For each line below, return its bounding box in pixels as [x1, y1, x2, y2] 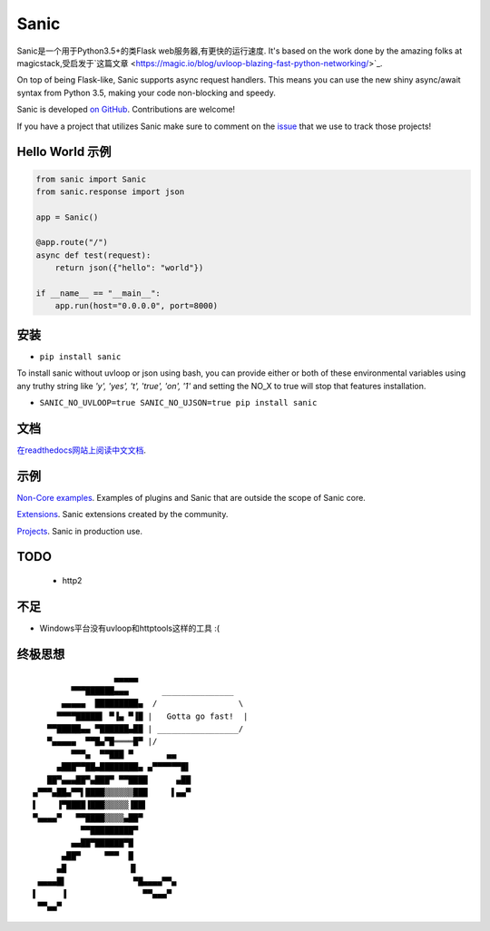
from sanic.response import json [35, 186, 185, 197]
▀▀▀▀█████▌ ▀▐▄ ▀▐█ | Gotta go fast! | [56, 710, 249, 721]
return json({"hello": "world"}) [54, 263, 204, 273]
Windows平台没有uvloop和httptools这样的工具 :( [39, 622, 220, 633]
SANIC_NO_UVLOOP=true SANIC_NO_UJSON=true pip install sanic [39, 397, 318, 408]
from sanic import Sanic [35, 173, 147, 184]
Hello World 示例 [16, 144, 112, 160]
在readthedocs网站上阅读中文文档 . [16, 445, 147, 456]
